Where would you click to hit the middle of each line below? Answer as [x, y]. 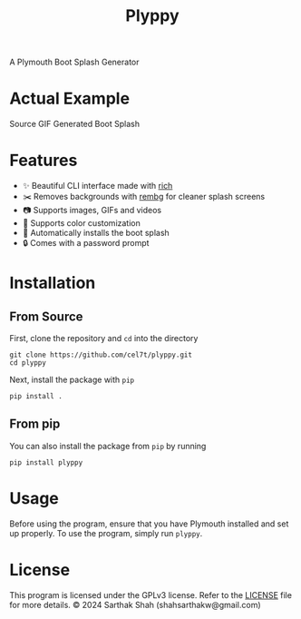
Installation [53, 283]
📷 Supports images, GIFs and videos [92, 211]
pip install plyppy [46, 462]
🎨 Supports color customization [81, 223]
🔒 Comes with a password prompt [86, 243]
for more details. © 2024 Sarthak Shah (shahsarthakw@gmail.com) [135, 604]
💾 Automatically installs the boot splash [96, 233]
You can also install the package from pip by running [108, 446]
